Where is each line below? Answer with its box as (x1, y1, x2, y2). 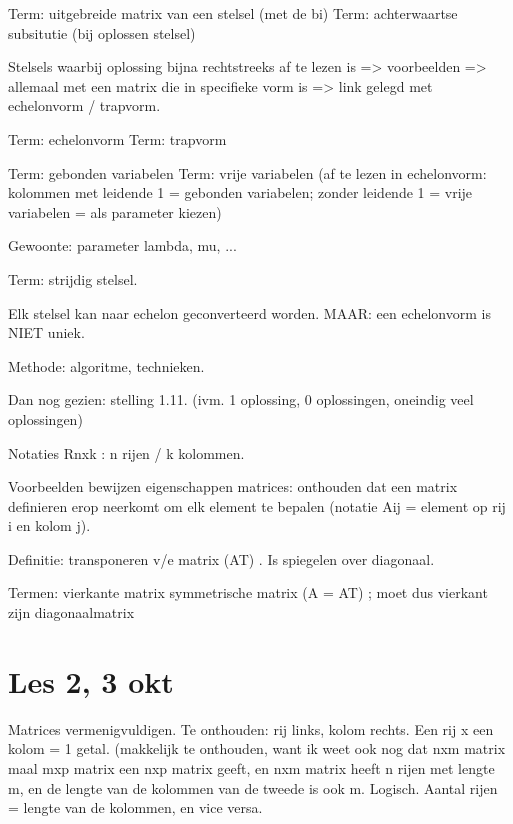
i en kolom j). (8, 515, 91, 536)
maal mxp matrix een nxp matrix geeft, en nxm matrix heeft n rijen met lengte (8, 757, 495, 778)
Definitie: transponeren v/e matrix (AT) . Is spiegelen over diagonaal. (8, 548, 435, 569)
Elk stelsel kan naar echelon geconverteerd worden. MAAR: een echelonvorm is (8, 302, 491, 323)
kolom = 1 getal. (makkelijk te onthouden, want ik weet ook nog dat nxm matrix (8, 738, 506, 759)
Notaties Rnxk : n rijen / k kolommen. (8, 442, 245, 463)
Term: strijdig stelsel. (8, 268, 138, 289)
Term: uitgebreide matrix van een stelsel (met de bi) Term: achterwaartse (8, 3, 458, 23)
